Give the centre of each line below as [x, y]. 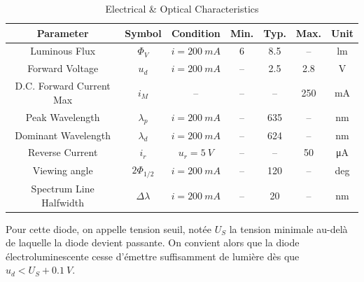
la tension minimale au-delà [288, 228]
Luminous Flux [63, 51]
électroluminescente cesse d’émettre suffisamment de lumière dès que [153, 256]
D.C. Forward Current [63, 86]
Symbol [143, 33]
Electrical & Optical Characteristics [182, 8]
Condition [196, 33]
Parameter [63, 33]
